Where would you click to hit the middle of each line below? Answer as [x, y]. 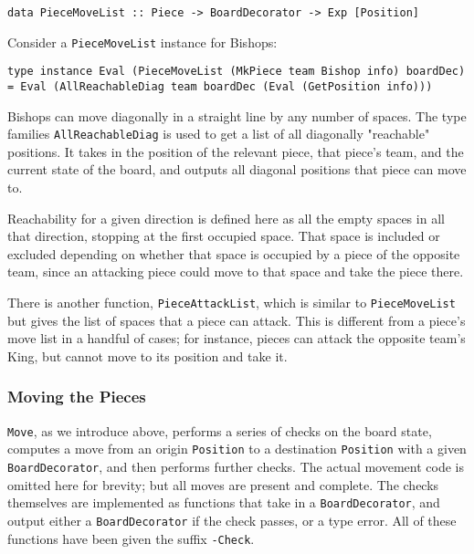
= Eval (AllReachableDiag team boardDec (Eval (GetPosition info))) [220, 86]
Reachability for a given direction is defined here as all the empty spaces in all [226, 218]
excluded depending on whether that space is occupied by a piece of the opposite [234, 253]
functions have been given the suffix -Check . [131, 538]
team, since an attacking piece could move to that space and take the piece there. [236, 272]
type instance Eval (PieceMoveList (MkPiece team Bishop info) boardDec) [237, 72]
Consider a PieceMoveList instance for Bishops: [142, 42]
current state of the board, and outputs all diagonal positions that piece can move [237, 169]
